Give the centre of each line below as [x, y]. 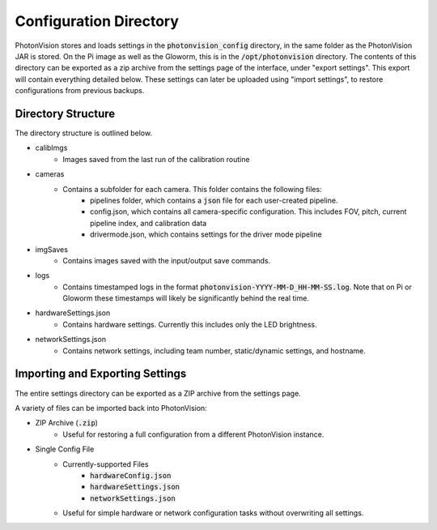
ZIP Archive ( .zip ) [67, 423]
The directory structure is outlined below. [84, 133]
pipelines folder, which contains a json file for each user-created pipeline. [214, 200]
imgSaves [52, 249]
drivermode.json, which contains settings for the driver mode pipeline [206, 234]
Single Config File [65, 449]
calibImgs [51, 148]
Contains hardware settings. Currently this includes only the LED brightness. [190, 324]
